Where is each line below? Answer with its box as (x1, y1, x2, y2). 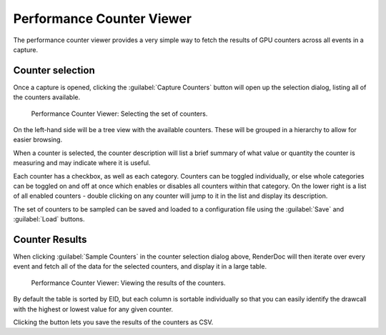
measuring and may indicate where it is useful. (13, 159, 151, 167)
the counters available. (13, 93, 81, 101)
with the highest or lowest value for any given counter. (13, 304, 174, 314)
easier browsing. (13, 136, 63, 144)
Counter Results (13, 233, 87, 246)
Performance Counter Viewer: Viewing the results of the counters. (31, 279, 226, 287)
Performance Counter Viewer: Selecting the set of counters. (31, 109, 208, 118)
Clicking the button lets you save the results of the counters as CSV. (13, 318, 214, 326)
